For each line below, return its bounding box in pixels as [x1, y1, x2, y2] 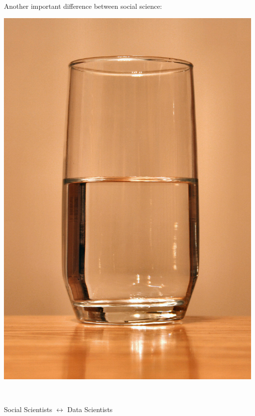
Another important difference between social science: [4, 1, 162, 11]
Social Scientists [4, 404, 52, 415]
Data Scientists [67, 404, 113, 415]
